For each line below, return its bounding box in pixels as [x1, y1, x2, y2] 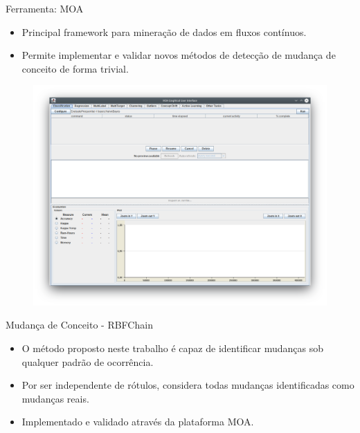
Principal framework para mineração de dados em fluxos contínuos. [21, 24, 307, 39]
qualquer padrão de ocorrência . [21, 354, 154, 369]
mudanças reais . [21, 391, 89, 405]
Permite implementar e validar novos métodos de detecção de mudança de [21, 48, 336, 62]
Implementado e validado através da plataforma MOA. [21, 414, 254, 429]
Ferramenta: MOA [6, 1, 84, 15]
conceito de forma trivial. [21, 61, 129, 75]
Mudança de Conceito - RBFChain [6, 317, 153, 332]
